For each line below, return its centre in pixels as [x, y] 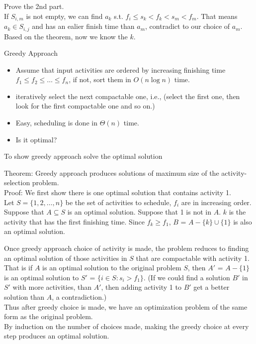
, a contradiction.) [79, 296]
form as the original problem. [48, 316]
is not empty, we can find [64, 16]
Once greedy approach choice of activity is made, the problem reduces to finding [127, 248]
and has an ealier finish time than [83, 26]
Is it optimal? [36, 139]
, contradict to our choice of [188, 26]
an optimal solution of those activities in [66, 258]
